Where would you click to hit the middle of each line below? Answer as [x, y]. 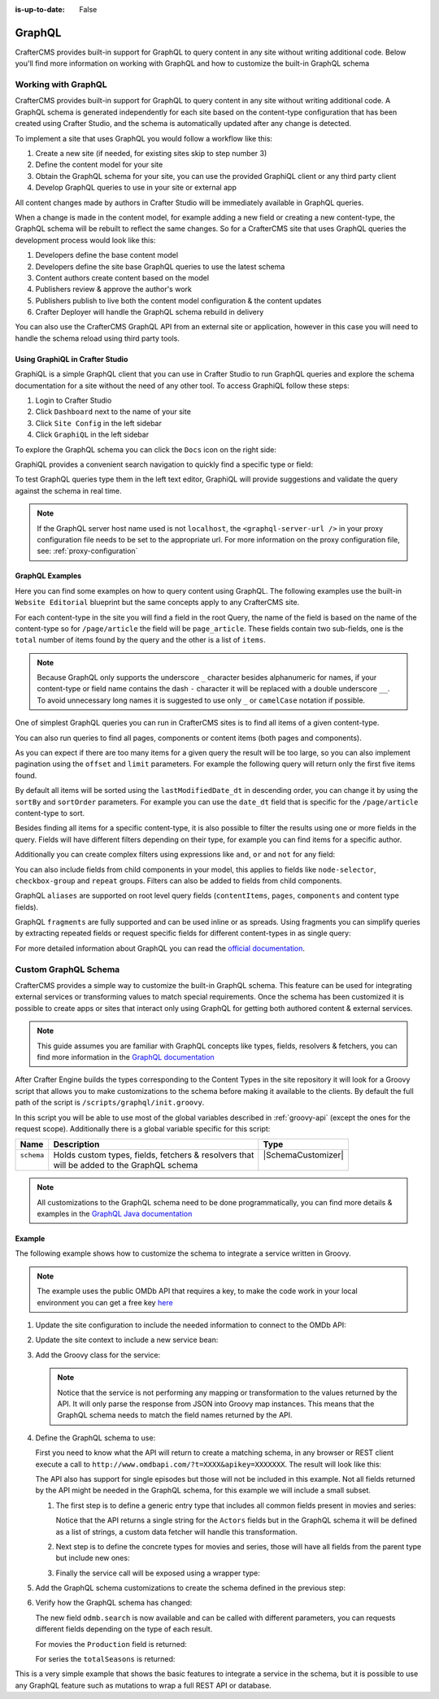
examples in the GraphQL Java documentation [115, 1214]
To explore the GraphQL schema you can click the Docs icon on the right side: [146, 449]
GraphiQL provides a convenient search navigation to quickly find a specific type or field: [164, 464]
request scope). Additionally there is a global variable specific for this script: [143, 1128]
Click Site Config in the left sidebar [98, 423]
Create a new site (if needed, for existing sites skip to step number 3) [151, 153]
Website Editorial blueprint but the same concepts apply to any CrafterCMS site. [157, 603]
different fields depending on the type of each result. [124, 1629]
